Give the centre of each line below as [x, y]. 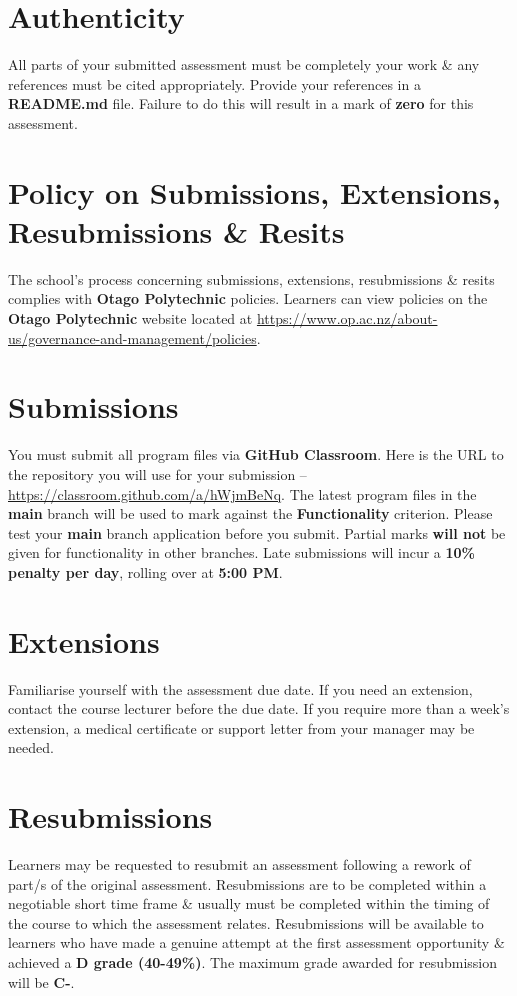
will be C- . [41, 981]
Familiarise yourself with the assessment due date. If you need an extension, [240, 688]
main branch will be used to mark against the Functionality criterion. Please [250, 513]
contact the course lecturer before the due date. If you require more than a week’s [259, 708]
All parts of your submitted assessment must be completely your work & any [244, 64]
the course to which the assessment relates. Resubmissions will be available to [246, 922]
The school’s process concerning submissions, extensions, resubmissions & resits [251, 278]
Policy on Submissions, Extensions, [254, 191]
